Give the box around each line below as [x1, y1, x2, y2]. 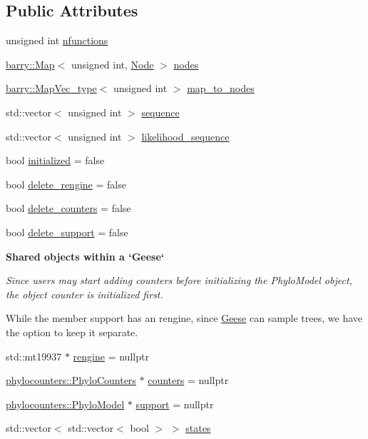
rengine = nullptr [73, 348, 149, 363]
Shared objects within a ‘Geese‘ [6, 248, 165, 263]
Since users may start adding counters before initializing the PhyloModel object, [6, 273, 352, 288]
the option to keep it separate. [6, 324, 138, 339]
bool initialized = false [6, 153, 105, 168]
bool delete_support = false [6, 224, 128, 239]
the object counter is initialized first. [6, 286, 163, 301]
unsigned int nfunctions [6, 33, 108, 48]
